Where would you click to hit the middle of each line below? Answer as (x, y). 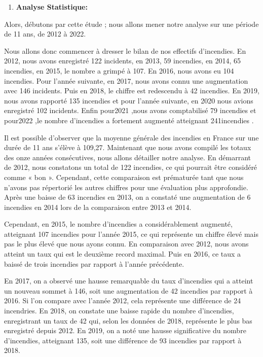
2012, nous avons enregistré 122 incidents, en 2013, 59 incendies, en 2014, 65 (123, 61)
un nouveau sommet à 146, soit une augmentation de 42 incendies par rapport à (128, 290)
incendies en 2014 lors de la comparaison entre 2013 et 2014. (98, 207)
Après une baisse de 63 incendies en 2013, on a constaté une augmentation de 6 (127, 197)
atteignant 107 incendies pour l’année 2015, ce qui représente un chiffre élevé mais (131, 234)
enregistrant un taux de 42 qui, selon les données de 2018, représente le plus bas (128, 320)
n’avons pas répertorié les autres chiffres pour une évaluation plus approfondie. (126, 187)
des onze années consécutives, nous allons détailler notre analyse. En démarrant (127, 157)
